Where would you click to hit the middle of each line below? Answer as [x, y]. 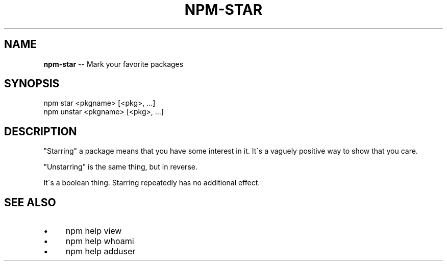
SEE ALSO [30, 202]
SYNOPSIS [32, 84]
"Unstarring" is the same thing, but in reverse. [120, 167]
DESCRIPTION [41, 131]
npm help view [94, 231]
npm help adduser [101, 251]
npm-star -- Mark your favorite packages [114, 64]
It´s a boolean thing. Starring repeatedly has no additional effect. [152, 183]
